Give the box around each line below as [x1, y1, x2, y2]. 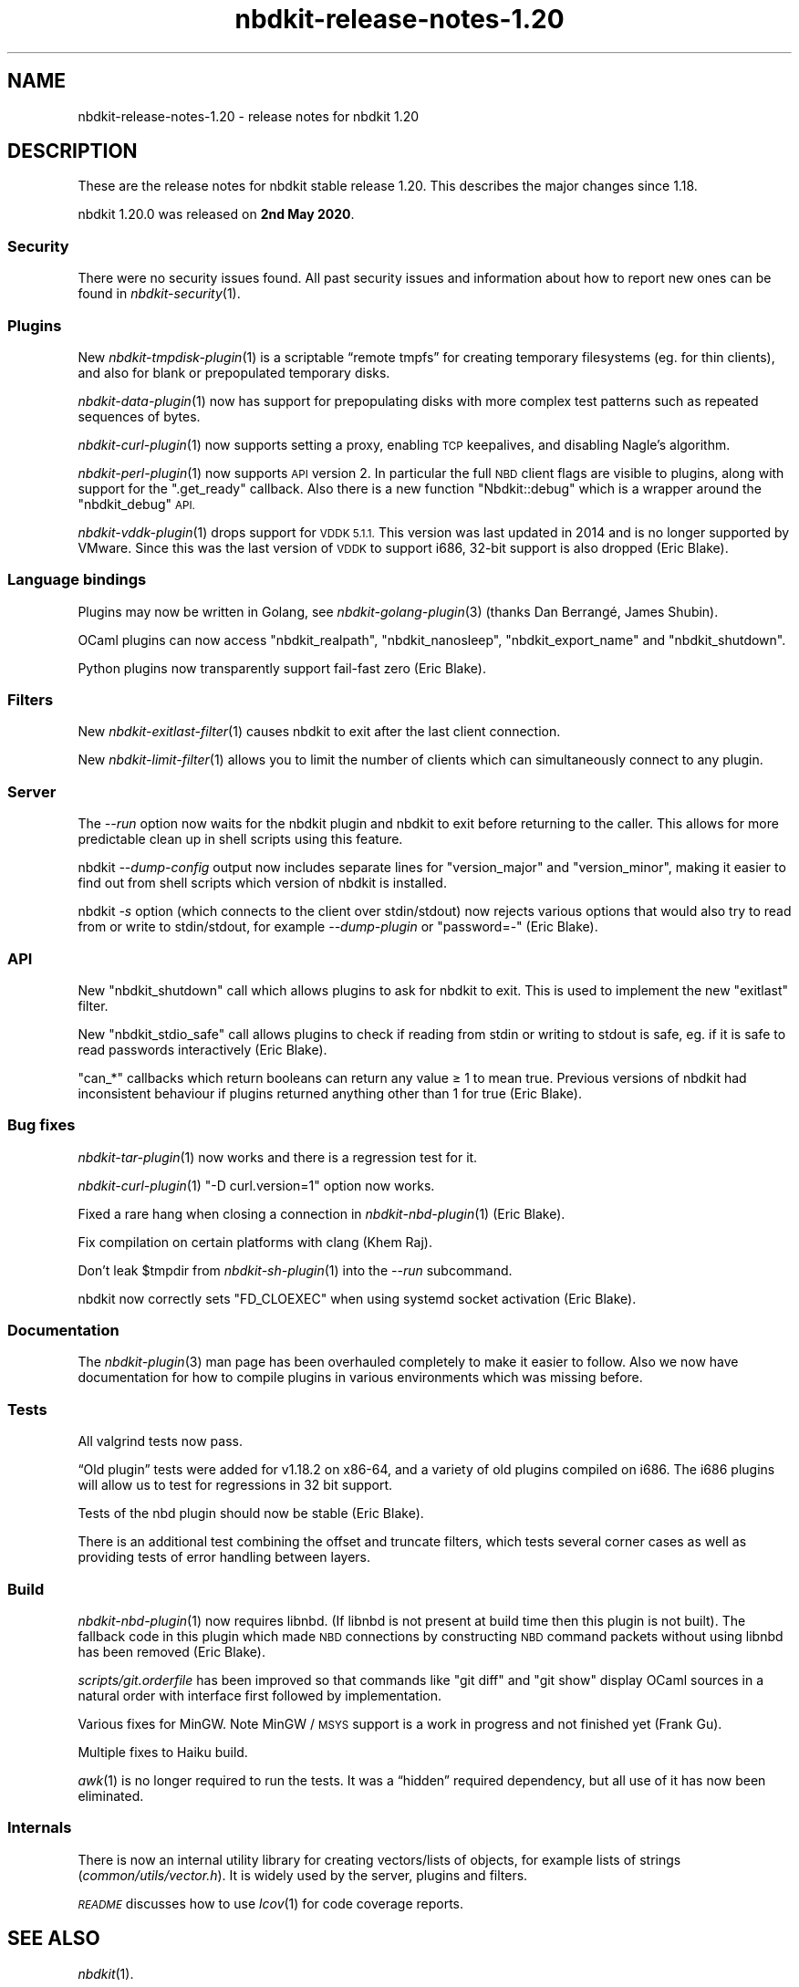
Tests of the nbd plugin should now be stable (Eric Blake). [78, 1505, 424, 1522]
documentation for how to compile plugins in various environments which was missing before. [78, 1369, 643, 1386]
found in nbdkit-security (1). [78, 286, 241, 302]
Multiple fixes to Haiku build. [78, 1743, 248, 1760]
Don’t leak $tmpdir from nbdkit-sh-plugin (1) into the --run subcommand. [78, 1262, 513, 1278]
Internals [7, 1818, 72, 1837]
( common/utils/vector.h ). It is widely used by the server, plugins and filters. [78, 1867, 528, 1883]
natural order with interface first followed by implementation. [78, 1687, 442, 1703]
